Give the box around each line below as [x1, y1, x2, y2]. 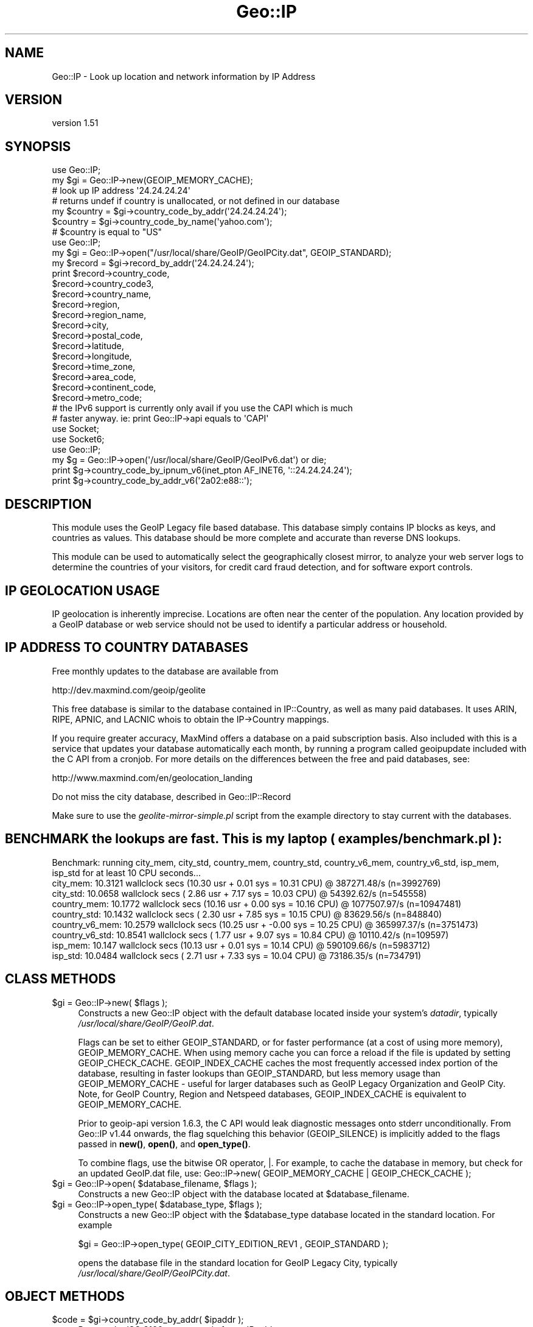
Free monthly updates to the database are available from [52, 665, 279, 676]
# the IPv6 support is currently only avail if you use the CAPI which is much [52, 403, 353, 414]
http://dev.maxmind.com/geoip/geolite [52, 684, 206, 695]
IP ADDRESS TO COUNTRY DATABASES [5, 640, 249, 656]
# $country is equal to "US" [52, 227, 162, 238]
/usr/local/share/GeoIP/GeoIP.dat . [78, 1017, 214, 1028]
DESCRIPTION [5, 496, 92, 512]
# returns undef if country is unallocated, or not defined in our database [52, 196, 340, 207]
